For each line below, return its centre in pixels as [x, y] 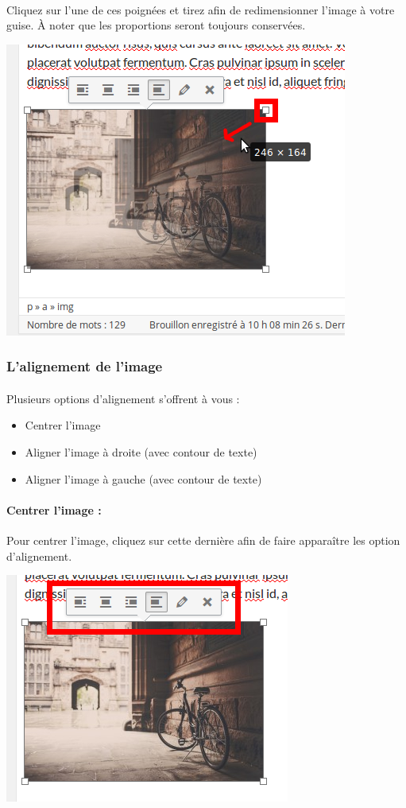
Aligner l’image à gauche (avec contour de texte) [143, 478]
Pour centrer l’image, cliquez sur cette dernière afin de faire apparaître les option [203, 540]
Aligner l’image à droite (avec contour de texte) [141, 452]
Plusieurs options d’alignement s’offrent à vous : [123, 398]
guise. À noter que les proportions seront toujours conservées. [156, 25]
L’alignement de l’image [85, 366]
